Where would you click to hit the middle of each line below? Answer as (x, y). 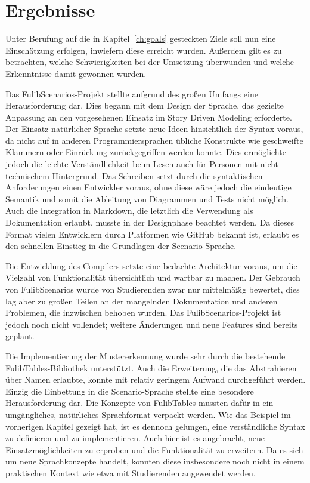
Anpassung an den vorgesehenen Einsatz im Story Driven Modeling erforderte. (149, 117)
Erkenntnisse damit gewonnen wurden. (76, 73)
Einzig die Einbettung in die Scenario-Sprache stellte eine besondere (130, 391)
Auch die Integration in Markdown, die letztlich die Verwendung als (129, 210)
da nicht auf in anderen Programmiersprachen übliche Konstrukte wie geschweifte (154, 140)
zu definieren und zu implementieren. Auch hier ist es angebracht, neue (135, 438)
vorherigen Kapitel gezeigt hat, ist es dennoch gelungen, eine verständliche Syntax (155, 426)
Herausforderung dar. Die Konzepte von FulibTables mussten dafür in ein (139, 403)
